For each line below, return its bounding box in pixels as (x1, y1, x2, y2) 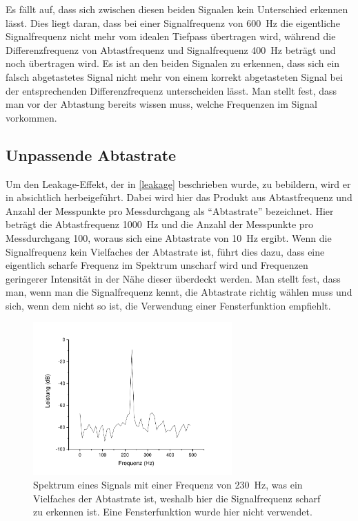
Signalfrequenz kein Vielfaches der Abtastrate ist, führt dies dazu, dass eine (6, 244, 325, 258)
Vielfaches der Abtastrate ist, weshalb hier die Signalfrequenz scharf (33, 491, 321, 505)
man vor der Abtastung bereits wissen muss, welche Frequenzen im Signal (6, 97, 317, 111)
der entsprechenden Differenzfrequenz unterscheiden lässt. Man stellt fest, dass (6, 83, 337, 97)
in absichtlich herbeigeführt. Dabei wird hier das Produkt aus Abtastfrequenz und (6, 190, 352, 205)
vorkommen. (6, 110, 57, 124)
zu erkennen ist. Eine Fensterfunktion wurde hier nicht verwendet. (33, 504, 312, 519)
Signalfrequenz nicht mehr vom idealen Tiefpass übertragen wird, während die (6, 29, 336, 44)
